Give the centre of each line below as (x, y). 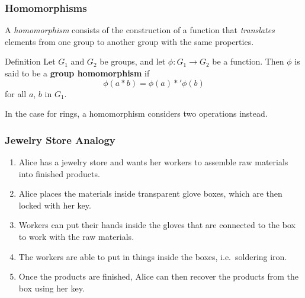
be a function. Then (248, 61)
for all (16, 93)
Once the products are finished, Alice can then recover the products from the (158, 276)
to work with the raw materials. (76, 236)
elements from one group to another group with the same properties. (129, 41)
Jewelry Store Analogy (60, 140)
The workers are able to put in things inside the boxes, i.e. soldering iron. (153, 256)
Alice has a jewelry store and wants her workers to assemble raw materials (153, 162)
